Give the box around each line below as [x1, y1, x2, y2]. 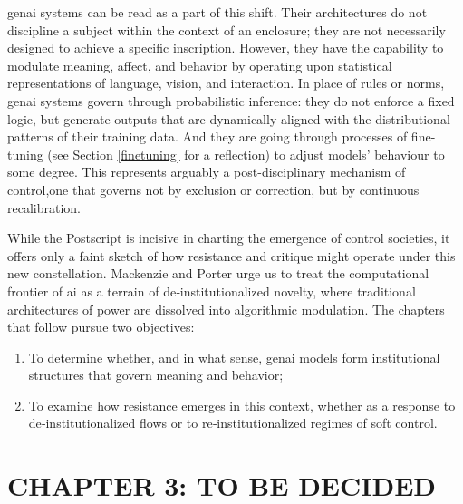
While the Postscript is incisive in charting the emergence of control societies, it [7, 228, 450, 247]
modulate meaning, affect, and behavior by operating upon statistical [7, 55, 392, 74]
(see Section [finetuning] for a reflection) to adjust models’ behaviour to [47, 144, 445, 163]
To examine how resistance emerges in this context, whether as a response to [28, 395, 456, 414]
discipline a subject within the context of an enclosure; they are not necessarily [7, 20, 446, 39]
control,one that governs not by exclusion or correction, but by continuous [7, 179, 420, 199]
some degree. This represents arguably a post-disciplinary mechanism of [7, 162, 406, 181]
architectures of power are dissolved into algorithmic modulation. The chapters [7, 299, 445, 318]
